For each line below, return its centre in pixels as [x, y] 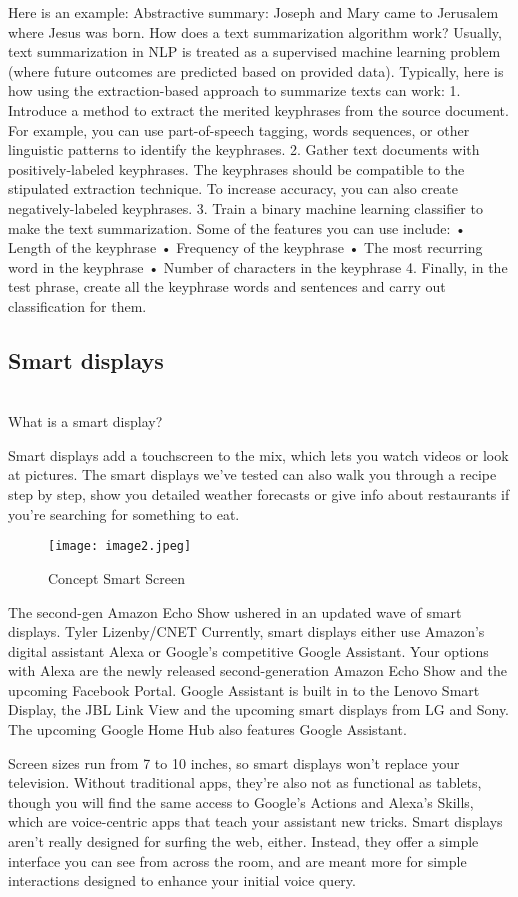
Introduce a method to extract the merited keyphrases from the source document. [258, 109]
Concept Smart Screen [116, 577]
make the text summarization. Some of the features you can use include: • [237, 227]
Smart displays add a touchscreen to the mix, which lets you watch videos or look [258, 454]
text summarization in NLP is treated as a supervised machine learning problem [254, 51]
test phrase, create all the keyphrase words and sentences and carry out [227, 286]
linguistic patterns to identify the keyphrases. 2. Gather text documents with [244, 149]
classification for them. [77, 305]
